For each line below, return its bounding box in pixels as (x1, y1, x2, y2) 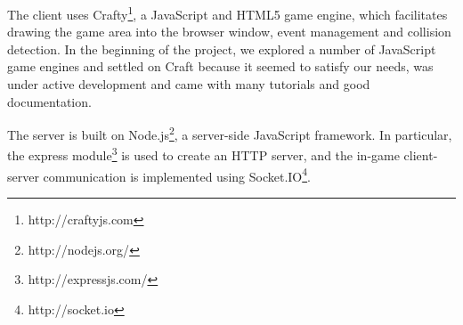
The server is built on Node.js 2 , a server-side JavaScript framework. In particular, (7, 123, 452, 143)
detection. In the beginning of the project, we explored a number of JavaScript (7, 39, 436, 58)
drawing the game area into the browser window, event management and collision (7, 22, 451, 41)
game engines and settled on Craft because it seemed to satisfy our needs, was (7, 57, 434, 76)
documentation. (7, 92, 92, 110)
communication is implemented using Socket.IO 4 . (43, 164, 311, 185)
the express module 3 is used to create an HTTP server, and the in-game (7, 143, 400, 165)
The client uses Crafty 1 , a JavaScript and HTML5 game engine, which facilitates (7, 3, 448, 23)
